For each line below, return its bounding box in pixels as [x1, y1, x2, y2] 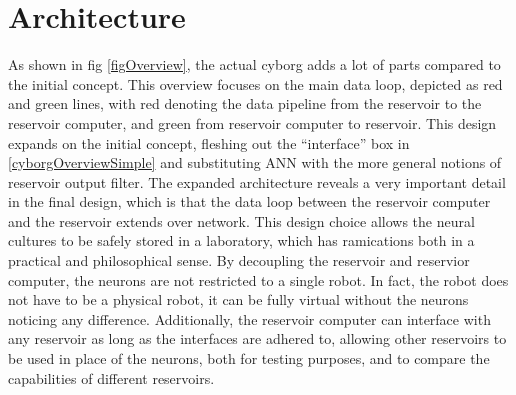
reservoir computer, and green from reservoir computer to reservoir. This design [8, 112, 497, 133]
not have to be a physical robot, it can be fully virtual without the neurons [8, 289, 469, 310]
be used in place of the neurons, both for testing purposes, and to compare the [8, 348, 490, 369]
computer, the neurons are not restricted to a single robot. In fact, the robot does [8, 269, 509, 290]
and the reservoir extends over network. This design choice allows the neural [8, 210, 475, 231]
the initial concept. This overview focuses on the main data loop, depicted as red [8, 73, 503, 94]
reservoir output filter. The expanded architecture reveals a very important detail [8, 171, 506, 192]
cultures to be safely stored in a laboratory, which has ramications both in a [8, 230, 475, 251]
